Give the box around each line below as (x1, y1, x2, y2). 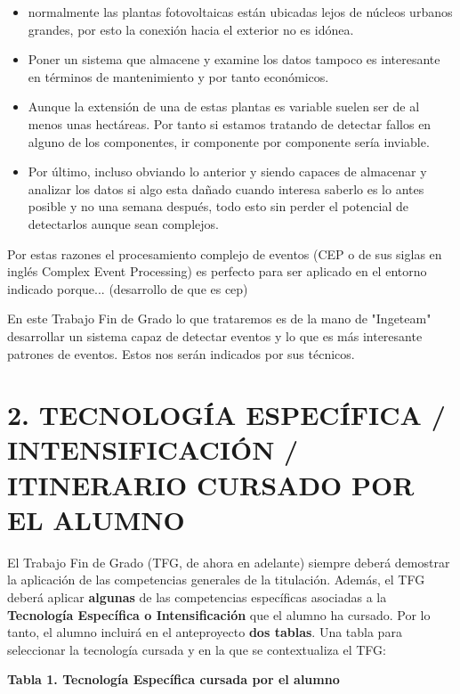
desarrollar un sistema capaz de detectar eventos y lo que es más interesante (7, 326, 423, 345)
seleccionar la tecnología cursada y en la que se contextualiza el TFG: (7, 640, 386, 658)
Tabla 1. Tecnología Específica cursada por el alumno (7, 670, 340, 689)
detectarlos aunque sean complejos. (28, 214, 219, 233)
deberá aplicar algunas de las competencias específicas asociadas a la (7, 587, 387, 606)
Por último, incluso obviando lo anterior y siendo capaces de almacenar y (28, 162, 427, 181)
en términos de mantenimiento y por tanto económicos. (28, 67, 329, 86)
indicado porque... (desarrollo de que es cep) (7, 279, 248, 298)
